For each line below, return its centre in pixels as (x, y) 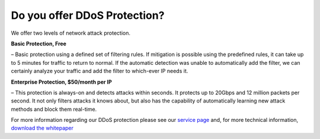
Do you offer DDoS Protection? (88, 15)
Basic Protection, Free (39, 44)
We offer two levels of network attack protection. (71, 33)
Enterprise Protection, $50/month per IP (61, 82)
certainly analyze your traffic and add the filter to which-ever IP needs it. (100, 71)
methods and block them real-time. (54, 109)
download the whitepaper (42, 128)
